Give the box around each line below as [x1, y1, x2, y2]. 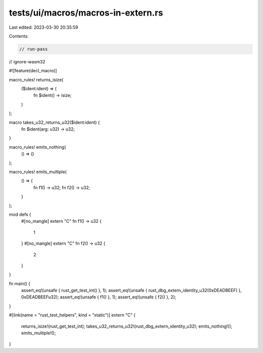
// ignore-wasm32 [9, 59, 46, 64]
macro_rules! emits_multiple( [9, 169, 67, 175]
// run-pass [19, 46, 48, 52]
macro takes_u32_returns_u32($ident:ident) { [9, 119, 100, 125]
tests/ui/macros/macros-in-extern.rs [9, 7, 163, 18]
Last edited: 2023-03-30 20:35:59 [9, 24, 78, 30]
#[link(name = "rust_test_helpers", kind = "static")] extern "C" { [9, 312, 136, 318]
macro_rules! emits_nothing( [9, 144, 66, 150]
